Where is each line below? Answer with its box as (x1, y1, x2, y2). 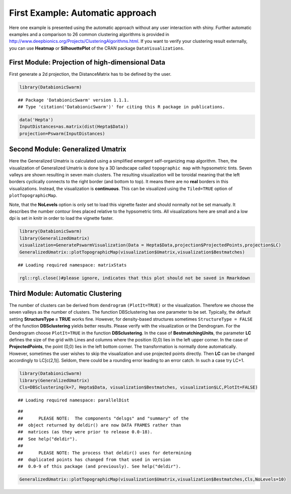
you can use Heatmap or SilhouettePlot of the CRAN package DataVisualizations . (9, 45, 185, 51)
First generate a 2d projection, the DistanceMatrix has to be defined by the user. (9, 71, 172, 77)
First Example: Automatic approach (9, 7, 157, 18)
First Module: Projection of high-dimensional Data (9, 58, 166, 66)
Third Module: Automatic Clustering (9, 289, 122, 297)
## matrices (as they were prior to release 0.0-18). (18, 429, 153, 435)
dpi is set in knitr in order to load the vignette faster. (9, 215, 114, 221)
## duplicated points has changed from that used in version (18, 457, 171, 462)
